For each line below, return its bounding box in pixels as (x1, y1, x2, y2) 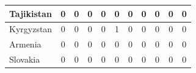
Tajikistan (9, 7, 52, 19)
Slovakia (9, 53, 40, 66)
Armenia (9, 38, 42, 50)
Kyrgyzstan (9, 23, 53, 35)
